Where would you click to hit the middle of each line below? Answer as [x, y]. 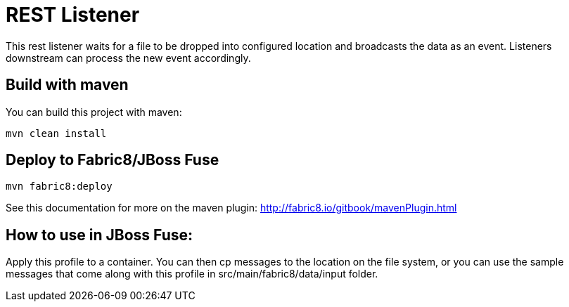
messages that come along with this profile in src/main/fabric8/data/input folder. [192, 274]
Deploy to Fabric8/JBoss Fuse [113, 160]
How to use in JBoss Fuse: [100, 235]
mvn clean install [56, 133]
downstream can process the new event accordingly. [128, 58]
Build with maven [67, 85]
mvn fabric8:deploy [59, 187]
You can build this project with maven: [94, 112]
